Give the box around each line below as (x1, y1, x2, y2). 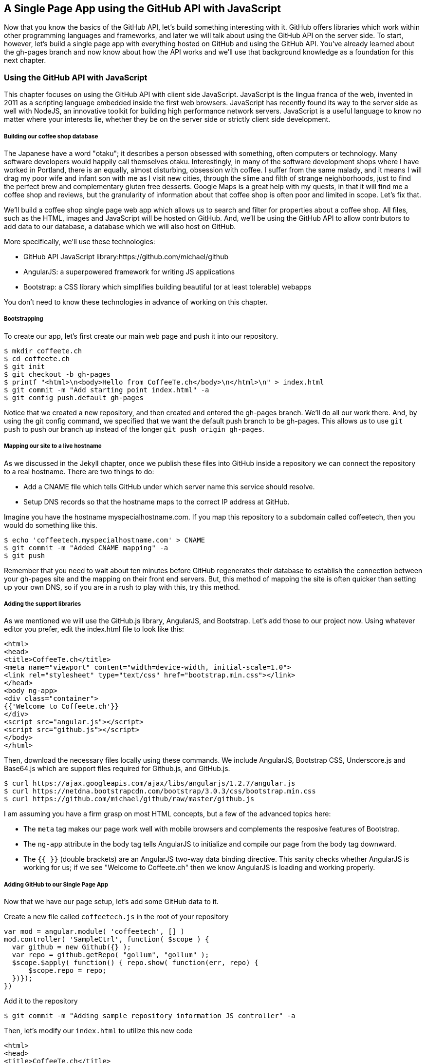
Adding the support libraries (4, 600, 81, 607)
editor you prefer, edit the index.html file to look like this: (4, 625, 184, 634)
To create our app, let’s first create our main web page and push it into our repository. (4, 331, 278, 340)
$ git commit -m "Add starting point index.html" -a (4, 386, 209, 394)
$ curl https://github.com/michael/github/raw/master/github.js (4, 795, 255, 803)
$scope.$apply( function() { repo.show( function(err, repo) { (12, 959, 259, 967)
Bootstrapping (4, 315, 43, 323)
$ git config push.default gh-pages (4, 393, 144, 402)
